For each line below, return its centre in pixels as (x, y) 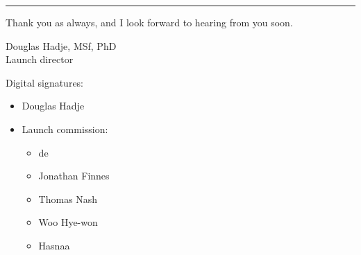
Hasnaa (54, 245)
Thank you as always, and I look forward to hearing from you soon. (149, 22)
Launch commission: (65, 129)
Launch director (40, 59)
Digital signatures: (45, 82)
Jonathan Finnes (74, 176)
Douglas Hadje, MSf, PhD (61, 45)
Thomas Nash (68, 199)
